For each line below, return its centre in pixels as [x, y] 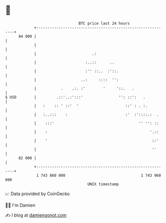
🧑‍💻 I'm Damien [20, 205]
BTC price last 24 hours [104, 23]
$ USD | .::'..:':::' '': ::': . [75, 97]
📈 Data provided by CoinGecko [38, 194]
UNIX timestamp [103, 184]
